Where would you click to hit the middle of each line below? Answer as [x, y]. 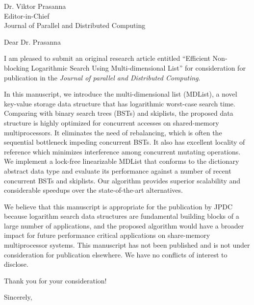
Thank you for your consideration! [55, 280]
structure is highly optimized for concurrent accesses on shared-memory [112, 122]
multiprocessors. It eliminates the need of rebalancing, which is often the [113, 132]
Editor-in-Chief [27, 15]
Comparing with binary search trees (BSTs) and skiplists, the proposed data [119, 113]
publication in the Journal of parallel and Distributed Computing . [102, 77]
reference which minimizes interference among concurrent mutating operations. [122, 151]
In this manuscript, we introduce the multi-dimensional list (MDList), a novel [121, 94]
